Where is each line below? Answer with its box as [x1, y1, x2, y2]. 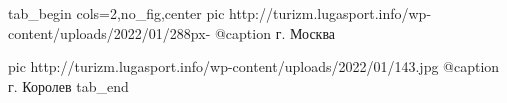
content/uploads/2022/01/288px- [8, 22, 211, 43]
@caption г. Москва [214, 22, 336, 43]
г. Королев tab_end [8, 75, 129, 96]
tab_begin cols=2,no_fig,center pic [8, 3, 225, 23]
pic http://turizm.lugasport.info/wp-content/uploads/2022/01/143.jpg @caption [8, 56, 500, 77]
